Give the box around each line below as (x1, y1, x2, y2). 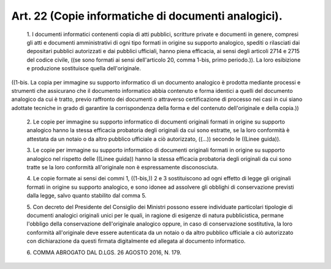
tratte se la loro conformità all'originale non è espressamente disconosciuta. (26, 164, 219, 171)
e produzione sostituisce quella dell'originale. (26, 65, 141, 72)
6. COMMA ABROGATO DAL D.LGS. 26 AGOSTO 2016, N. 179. (26, 248, 182, 256)
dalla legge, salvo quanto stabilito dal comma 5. (26, 192, 147, 199)
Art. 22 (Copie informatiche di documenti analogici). (11, 9, 283, 23)
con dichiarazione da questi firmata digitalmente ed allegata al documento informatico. (26, 237, 246, 245)
